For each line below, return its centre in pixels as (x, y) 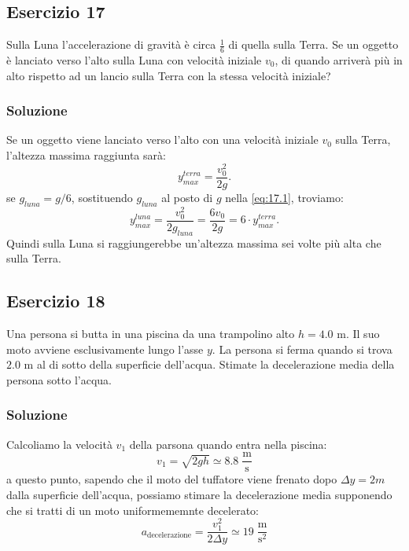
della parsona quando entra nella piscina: (228, 444)
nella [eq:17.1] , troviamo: (284, 197)
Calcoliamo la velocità (59, 444)
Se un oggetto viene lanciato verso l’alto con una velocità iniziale (162, 140)
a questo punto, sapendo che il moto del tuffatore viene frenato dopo (172, 479)
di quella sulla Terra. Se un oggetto (313, 44)
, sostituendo (102, 197)
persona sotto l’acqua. (59, 379)
